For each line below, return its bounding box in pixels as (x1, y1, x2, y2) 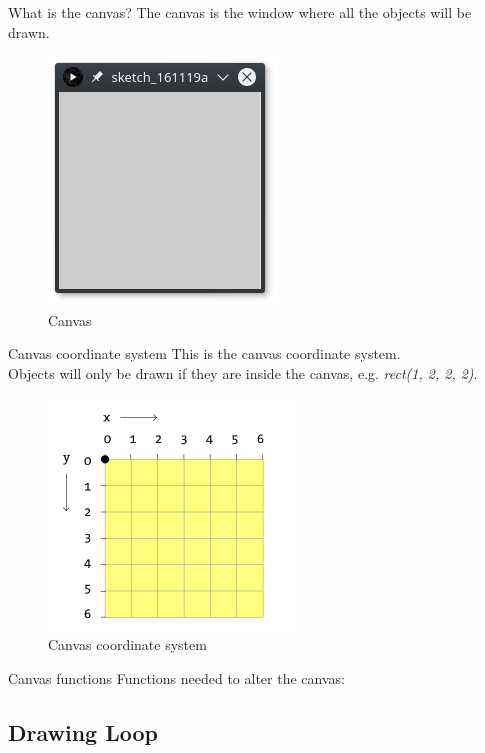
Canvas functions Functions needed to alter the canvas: (8, 667, 345, 688)
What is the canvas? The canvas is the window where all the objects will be (8, 2, 472, 22)
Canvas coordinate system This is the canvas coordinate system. (8, 343, 401, 364)
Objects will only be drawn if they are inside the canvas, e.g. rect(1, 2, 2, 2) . (8, 362, 478, 383)
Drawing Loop (8, 716, 159, 747)
